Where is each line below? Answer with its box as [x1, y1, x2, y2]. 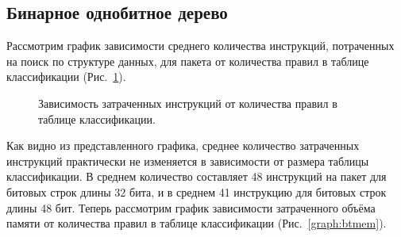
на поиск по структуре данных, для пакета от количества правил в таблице [6, 52, 369, 69]
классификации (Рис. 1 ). [6, 68, 126, 85]
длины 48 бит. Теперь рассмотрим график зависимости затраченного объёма [6, 199, 376, 216]
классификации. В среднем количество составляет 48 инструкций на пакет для [6, 168, 387, 185]
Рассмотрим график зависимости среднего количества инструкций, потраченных [6, 37, 395, 54]
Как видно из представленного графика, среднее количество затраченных [6, 137, 360, 154]
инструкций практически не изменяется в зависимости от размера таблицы [6, 152, 369, 169]
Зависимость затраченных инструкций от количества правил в [38, 94, 337, 111]
